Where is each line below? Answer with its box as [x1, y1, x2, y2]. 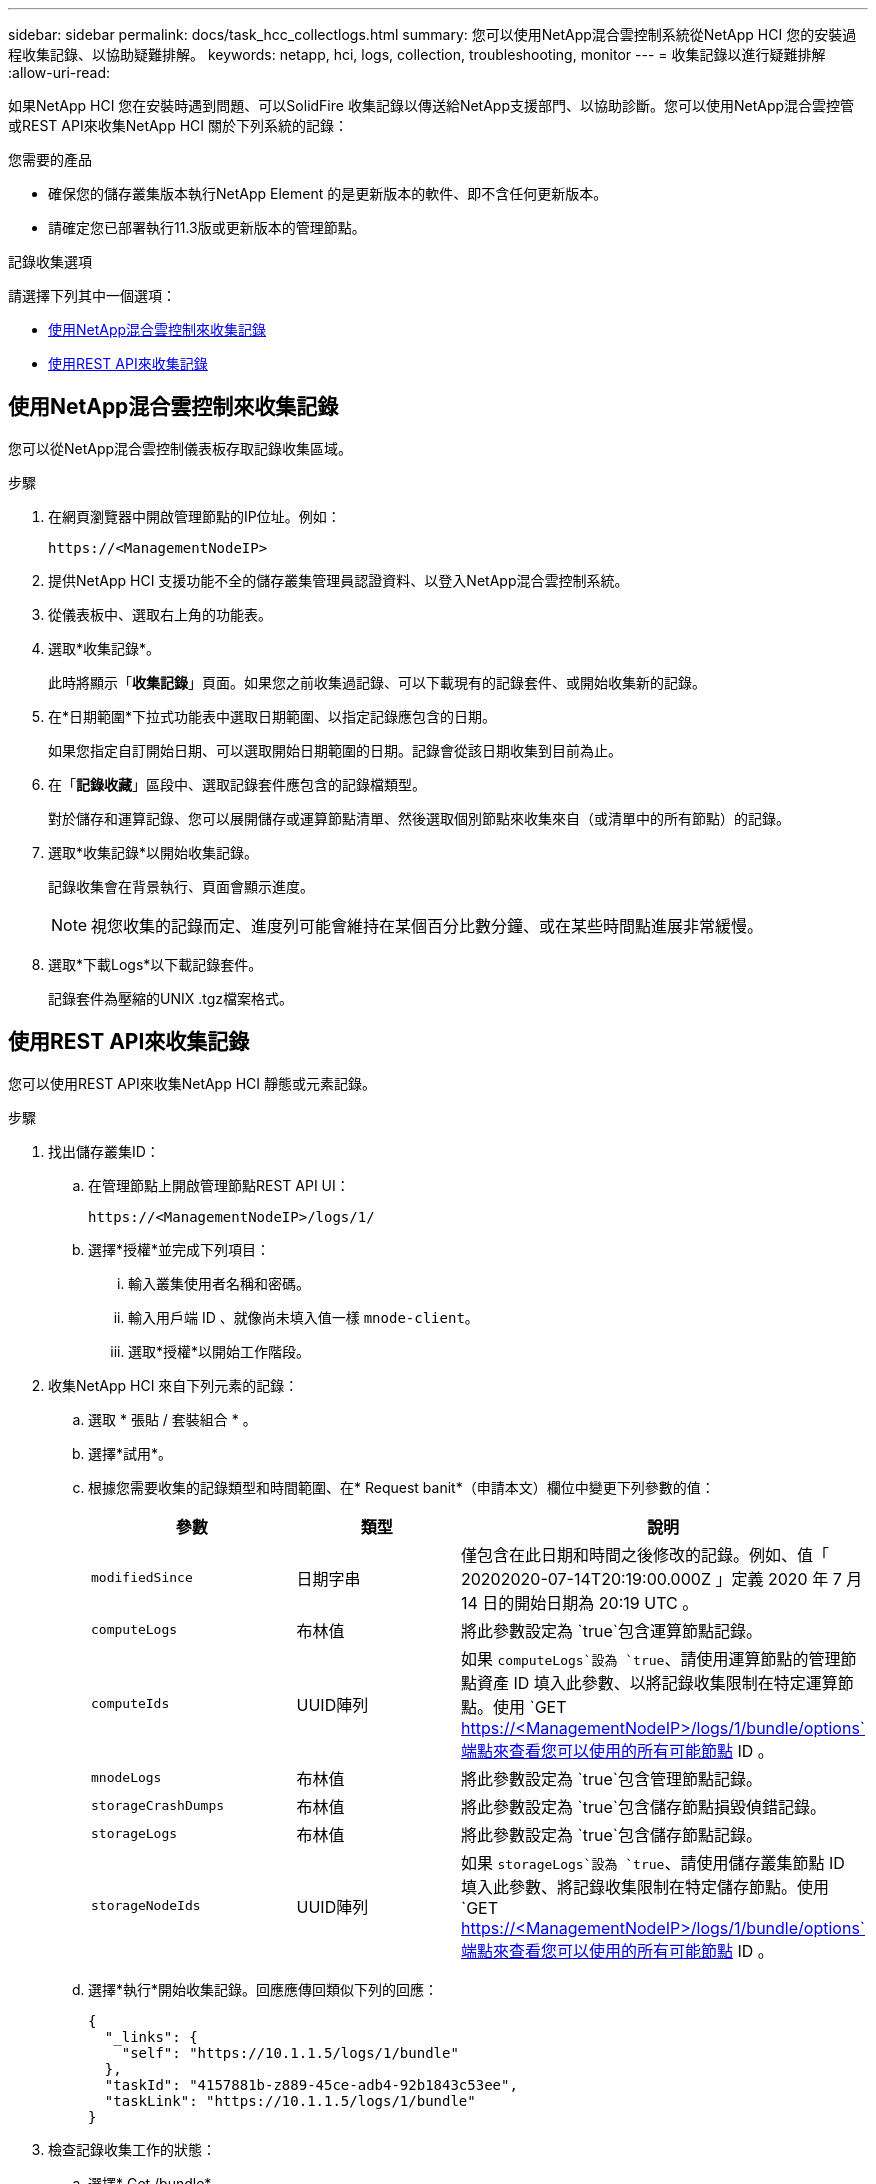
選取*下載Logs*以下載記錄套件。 [48, 955, 263, 973]
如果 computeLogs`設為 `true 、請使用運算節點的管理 [461, 1648, 841, 1669]
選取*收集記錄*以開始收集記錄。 [48, 843, 259, 861]
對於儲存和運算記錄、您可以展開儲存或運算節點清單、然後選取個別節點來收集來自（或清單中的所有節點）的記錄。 [48, 809, 790, 827]
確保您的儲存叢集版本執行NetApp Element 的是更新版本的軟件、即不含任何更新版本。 [48, 185, 608, 202]
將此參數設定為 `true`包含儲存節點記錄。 [461, 1824, 762, 1845]
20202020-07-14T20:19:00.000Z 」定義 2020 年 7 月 [461, 1568, 863, 1589]
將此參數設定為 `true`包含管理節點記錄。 [461, 1768, 762, 1789]
